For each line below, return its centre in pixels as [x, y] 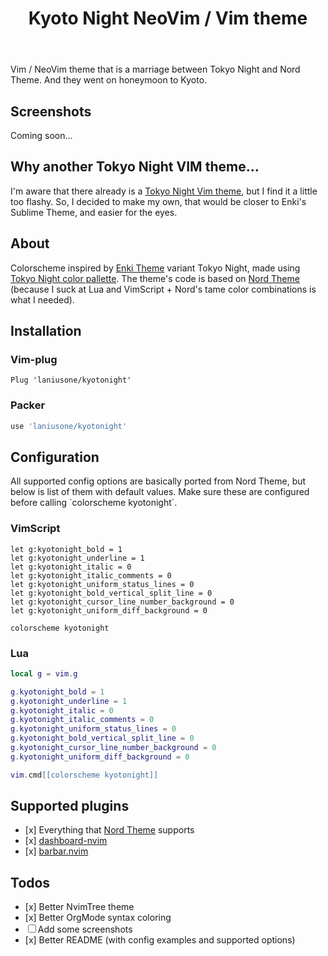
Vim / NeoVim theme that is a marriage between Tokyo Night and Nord [155, 69]
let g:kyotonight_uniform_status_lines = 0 [102, 584]
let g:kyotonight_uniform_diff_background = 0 [109, 610]
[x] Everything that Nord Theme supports [109, 830]
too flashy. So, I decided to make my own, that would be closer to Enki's [158, 201]
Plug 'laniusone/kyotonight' [71, 380]
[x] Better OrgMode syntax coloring [98, 918]
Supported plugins [70, 806]
